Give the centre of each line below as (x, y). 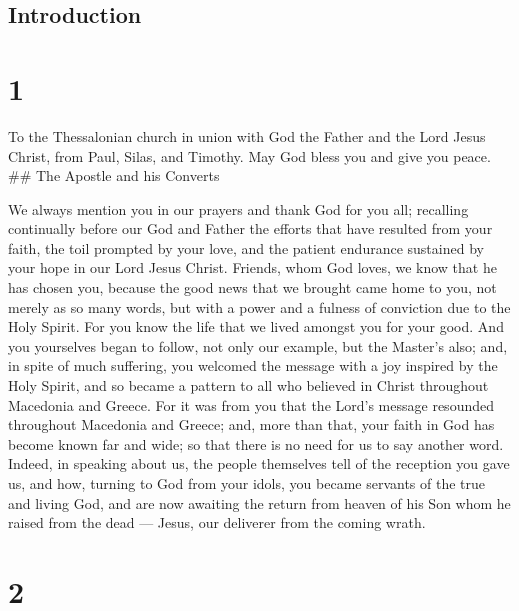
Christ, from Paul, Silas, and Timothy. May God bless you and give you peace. (249, 155)
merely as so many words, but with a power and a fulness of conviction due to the (259, 306)
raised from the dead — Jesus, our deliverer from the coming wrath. (217, 522)
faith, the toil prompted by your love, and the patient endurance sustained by (246, 247)
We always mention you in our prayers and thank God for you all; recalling (238, 208)
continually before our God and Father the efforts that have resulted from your (250, 228)
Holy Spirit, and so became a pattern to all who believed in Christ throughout (248, 385)
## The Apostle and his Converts (114, 175)
